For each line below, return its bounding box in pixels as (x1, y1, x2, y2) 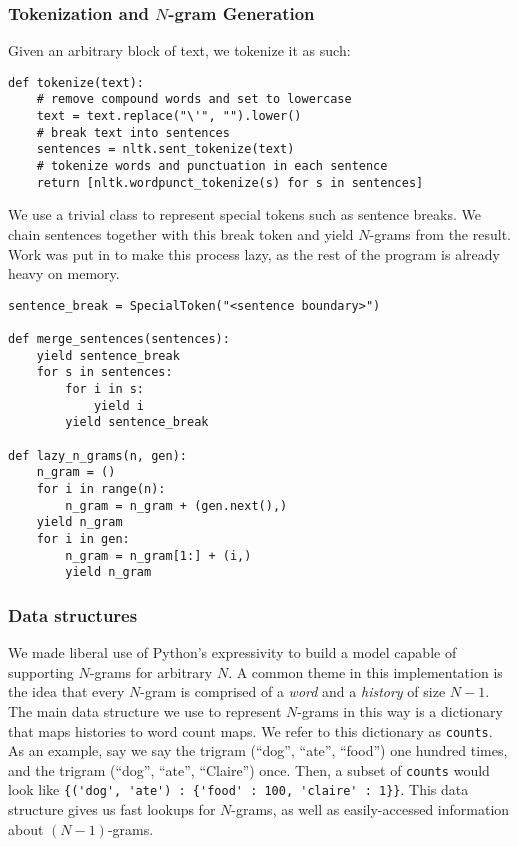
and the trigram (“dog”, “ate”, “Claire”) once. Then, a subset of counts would (8, 759, 490, 780)
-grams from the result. (369, 224, 511, 244)
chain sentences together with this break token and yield (8, 224, 354, 244)
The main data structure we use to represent (8, 700, 282, 721)
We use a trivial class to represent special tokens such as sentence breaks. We (8, 204, 481, 225)
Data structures (8, 602, 138, 627)
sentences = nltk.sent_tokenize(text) (36, 142, 295, 157)
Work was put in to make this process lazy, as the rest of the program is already (8, 243, 500, 264)
